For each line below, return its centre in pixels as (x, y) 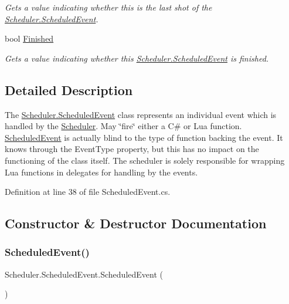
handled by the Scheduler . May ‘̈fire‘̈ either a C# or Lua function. (123, 126)
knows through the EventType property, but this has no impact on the (132, 149)
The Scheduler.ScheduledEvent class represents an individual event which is (141, 114)
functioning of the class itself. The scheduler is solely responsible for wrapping (145, 160)
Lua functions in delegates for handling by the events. (101, 172)
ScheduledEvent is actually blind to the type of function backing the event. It (144, 137)
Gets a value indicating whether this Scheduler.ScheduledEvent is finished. (137, 58)
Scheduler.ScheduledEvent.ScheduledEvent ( (84, 274)
